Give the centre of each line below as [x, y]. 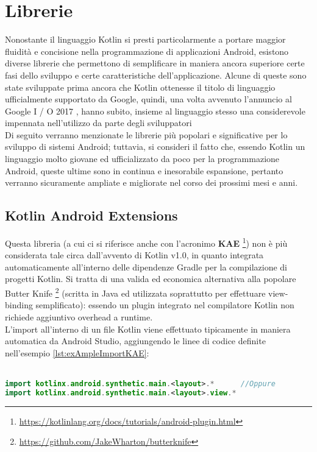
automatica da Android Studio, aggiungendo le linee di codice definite [135, 341]
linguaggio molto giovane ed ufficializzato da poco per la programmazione [142, 159]
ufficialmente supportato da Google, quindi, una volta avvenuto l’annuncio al [148, 99]
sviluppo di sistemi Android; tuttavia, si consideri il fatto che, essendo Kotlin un [155, 147]
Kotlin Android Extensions [91, 215]
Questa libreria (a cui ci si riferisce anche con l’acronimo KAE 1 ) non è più [146, 242]
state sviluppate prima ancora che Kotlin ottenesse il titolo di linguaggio [140, 87]
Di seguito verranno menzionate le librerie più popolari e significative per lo [146, 134]
